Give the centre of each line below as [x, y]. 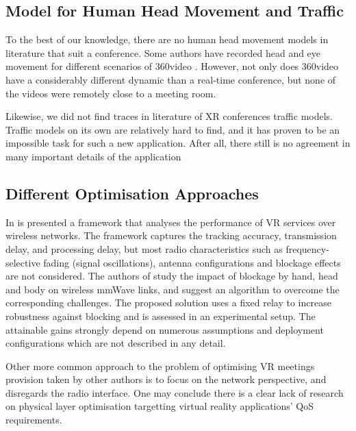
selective [23, 262]
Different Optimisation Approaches [132, 193]
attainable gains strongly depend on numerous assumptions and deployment [165, 329]
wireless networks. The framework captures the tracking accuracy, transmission [171, 235]
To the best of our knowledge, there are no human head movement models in [167, 39]
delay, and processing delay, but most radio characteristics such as [144, 248]
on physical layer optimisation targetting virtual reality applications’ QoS [160, 406]
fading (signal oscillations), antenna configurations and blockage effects [192, 262]
